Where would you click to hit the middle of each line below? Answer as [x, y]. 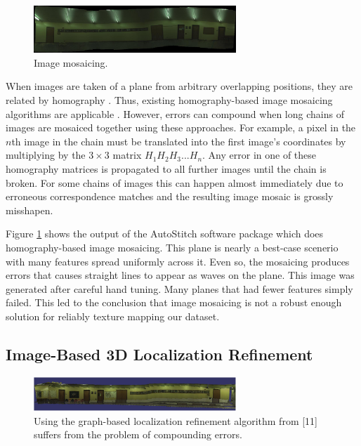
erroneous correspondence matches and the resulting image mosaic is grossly [170, 196]
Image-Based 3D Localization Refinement [159, 354]
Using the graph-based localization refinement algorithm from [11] [176, 420]
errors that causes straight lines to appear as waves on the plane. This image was [180, 275]
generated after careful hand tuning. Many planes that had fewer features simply [179, 288]
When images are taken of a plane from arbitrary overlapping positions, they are [179, 86]
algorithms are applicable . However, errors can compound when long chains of [175, 113]
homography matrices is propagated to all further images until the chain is [166, 168]
